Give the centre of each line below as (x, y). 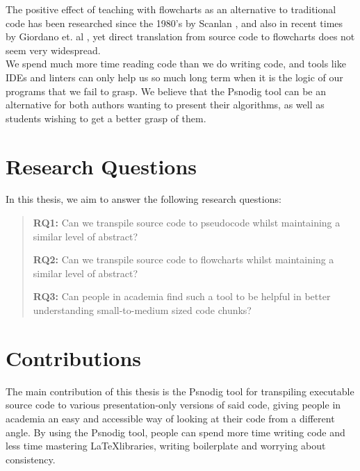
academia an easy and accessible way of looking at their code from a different (170, 418)
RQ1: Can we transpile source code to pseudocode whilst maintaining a (187, 223)
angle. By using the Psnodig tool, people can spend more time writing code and (175, 432)
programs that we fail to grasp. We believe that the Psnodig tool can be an (166, 91)
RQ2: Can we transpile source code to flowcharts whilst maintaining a (183, 259)
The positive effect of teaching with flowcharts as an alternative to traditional (171, 9)
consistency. (31, 459)
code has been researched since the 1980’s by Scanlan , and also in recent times (174, 23)
